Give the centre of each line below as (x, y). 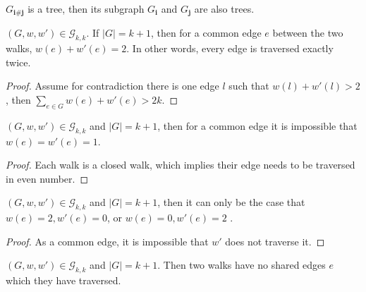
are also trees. (224, 8)
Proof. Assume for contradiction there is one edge (112, 86)
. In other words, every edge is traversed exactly (230, 48)
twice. (18, 62)
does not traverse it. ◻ (275, 241)
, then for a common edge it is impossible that (257, 125)
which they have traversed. (63, 280)
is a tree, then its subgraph (86, 8)
